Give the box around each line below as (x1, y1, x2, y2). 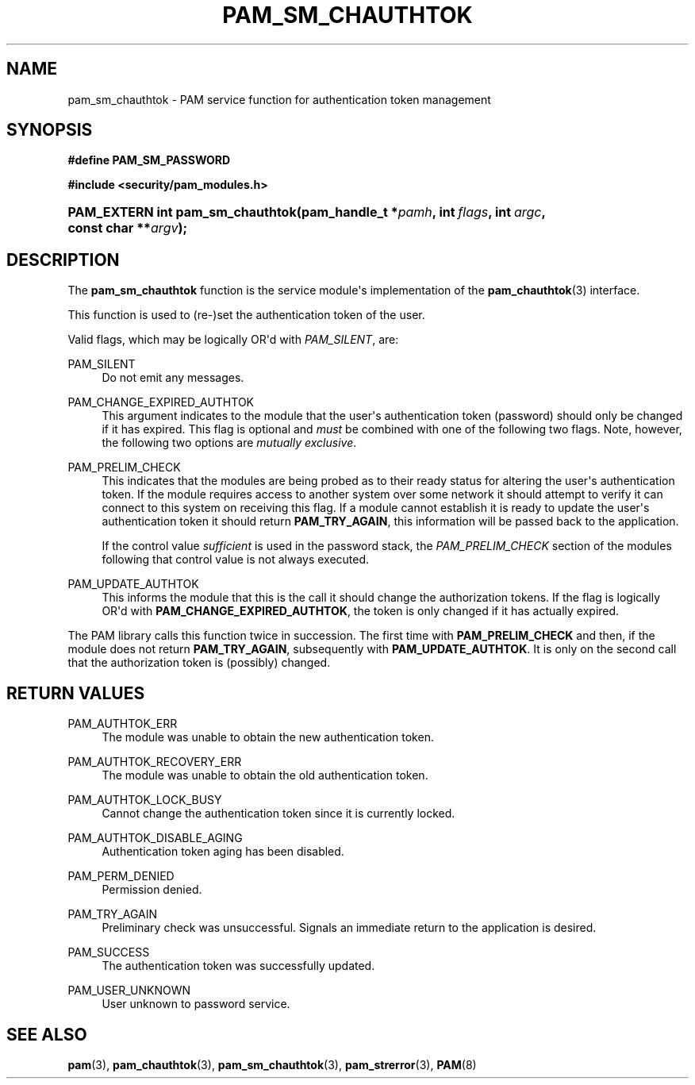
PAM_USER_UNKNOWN (67, 983, 191, 998)
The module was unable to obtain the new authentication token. (102, 730, 434, 744)
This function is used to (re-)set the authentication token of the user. (67, 308, 425, 322)
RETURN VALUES (6, 683, 145, 703)
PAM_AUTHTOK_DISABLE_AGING (67, 831, 243, 845)
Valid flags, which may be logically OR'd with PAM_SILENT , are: (67, 333, 399, 347)
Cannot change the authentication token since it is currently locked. (102, 806, 455, 821)
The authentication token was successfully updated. (102, 959, 375, 973)
